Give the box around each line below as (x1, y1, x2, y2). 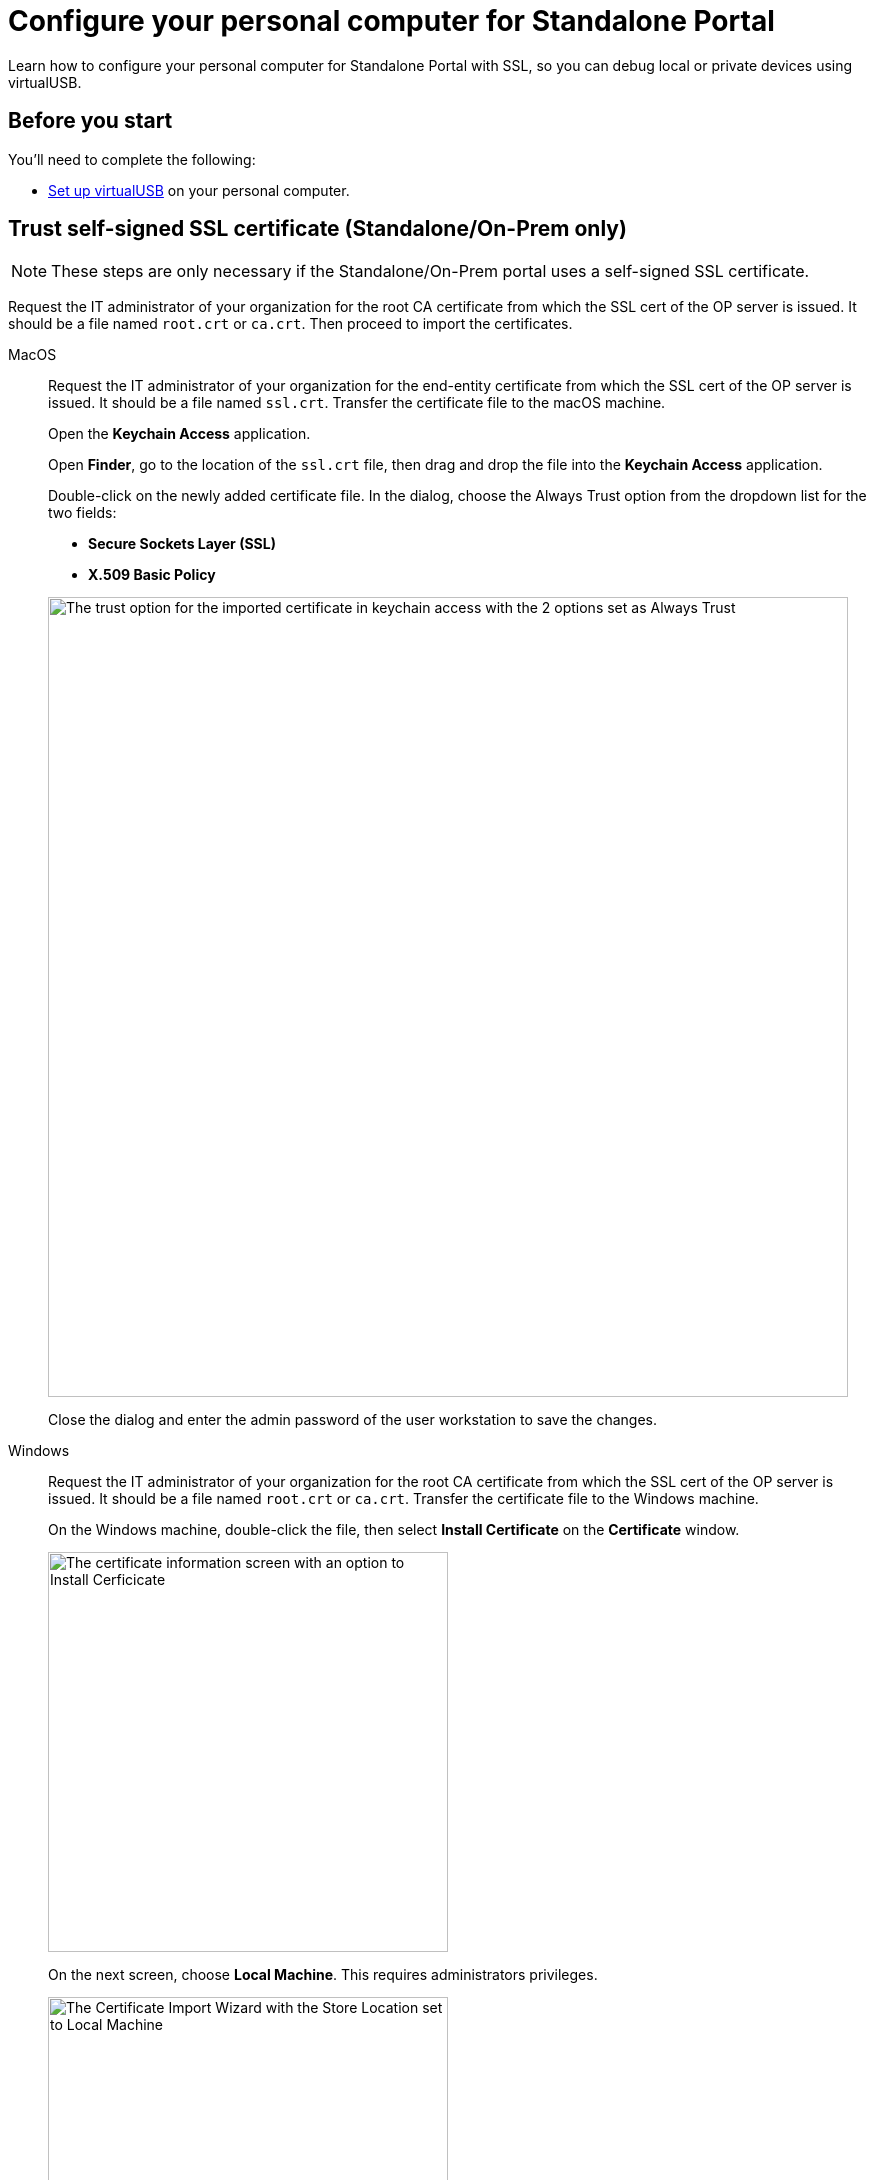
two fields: (48, 504, 117, 522)
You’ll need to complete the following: (8, 150, 256, 168)
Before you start (8, 108, 173, 134)
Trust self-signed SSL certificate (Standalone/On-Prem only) (8, 216, 627, 242)
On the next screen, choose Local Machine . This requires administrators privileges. (48, 1966, 598, 1984)
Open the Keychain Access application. (48, 425, 311, 443)
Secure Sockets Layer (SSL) (88, 535, 276, 553)
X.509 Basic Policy (88, 566, 216, 584)
